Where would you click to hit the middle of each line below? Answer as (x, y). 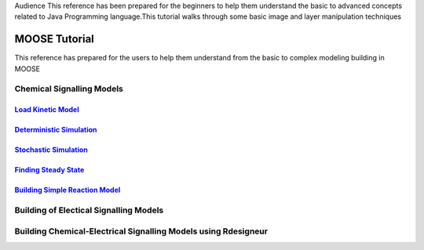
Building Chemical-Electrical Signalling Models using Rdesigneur (141, 231)
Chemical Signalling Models (69, 89)
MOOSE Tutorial (54, 39)
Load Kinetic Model (47, 110)
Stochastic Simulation (51, 150)
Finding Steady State (49, 170)
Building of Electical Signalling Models (89, 210)
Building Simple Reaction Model (68, 190)
